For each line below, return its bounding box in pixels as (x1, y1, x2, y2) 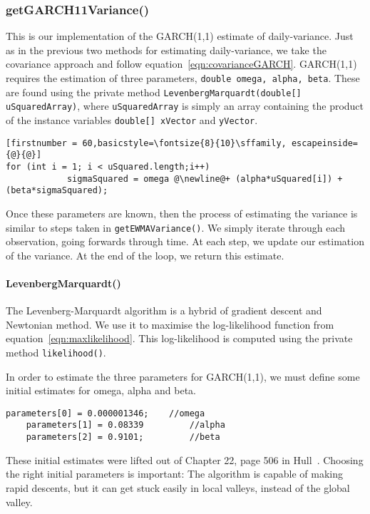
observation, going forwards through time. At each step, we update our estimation (6, 234, 364, 249)
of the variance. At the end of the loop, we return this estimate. (6, 247, 284, 262)
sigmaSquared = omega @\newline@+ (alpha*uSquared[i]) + (66, 173, 343, 184)
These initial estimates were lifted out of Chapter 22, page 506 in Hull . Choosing (6, 452, 364, 467)
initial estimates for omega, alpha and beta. (6, 383, 196, 398)
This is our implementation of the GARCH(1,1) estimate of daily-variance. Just (6, 29, 354, 43)
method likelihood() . (6, 344, 106, 359)
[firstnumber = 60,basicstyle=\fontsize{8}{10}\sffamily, (6, 138, 287, 148)
